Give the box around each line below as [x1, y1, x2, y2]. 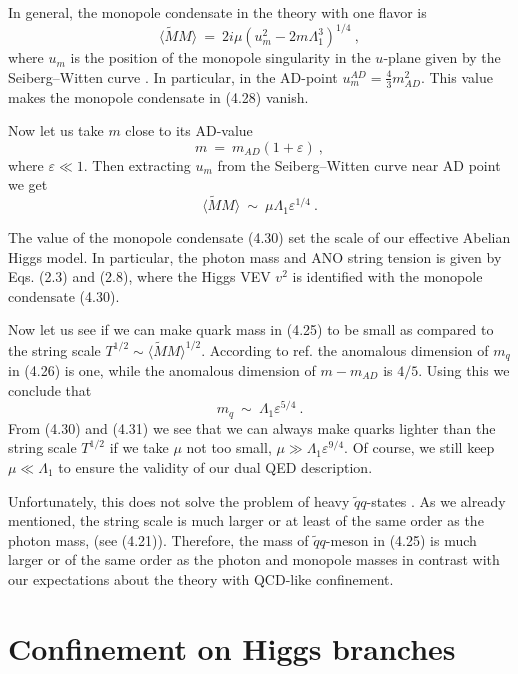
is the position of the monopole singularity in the [70, 47, 371, 68]
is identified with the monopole [292, 266, 483, 287]
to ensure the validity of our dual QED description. [58, 456, 373, 477]
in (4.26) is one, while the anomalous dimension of [8, 360, 316, 381]
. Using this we [418, 360, 510, 381]
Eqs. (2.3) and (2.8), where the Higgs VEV [8, 266, 271, 287]
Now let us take [8, 120, 104, 141]
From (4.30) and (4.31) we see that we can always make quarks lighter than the [8, 417, 496, 438]
